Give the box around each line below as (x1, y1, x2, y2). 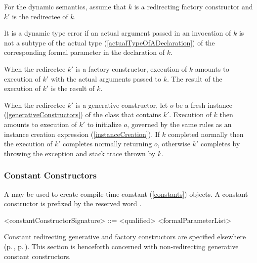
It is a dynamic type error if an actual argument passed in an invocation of (4, 28, 231, 38)
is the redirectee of (12, 11, 68, 21)
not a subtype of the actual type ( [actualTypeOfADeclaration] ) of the (4, 37, 215, 47)
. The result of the (167, 73, 222, 84)
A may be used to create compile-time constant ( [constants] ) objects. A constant (4, 188, 248, 199)
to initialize (87, 119, 122, 129)
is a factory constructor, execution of (76, 63, 187, 74)
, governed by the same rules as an (127, 119, 232, 129)
